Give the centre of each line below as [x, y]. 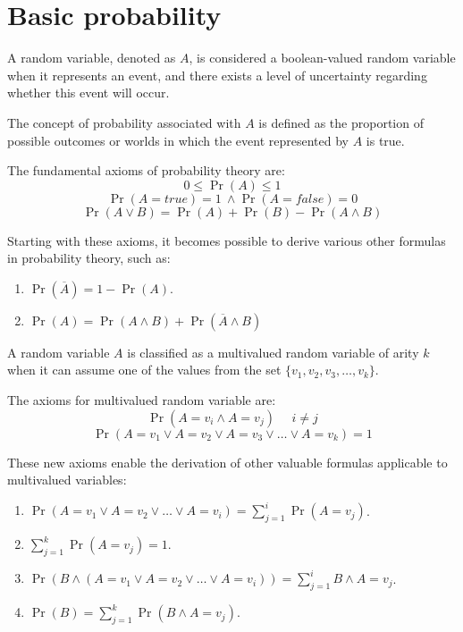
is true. [385, 140]
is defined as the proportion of [341, 122]
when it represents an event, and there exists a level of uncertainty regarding [217, 75]
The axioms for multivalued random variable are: [142, 400]
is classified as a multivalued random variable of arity [273, 352]
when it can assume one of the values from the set [144, 370]
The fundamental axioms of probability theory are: [146, 170]
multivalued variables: [67, 480]
